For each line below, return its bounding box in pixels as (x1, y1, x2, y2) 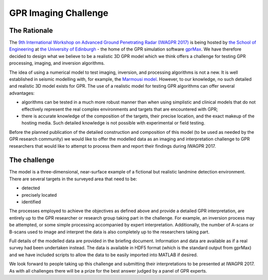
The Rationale (9, 26, 53, 35)
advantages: (9, 90, 35, 96)
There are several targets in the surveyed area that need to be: (9, 176, 137, 182)
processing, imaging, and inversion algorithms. (9, 60, 105, 66)
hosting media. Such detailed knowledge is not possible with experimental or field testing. (21, 120, 205, 126)
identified (21, 199, 41, 205)
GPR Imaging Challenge (9, 7, 109, 18)
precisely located (21, 192, 57, 198)
